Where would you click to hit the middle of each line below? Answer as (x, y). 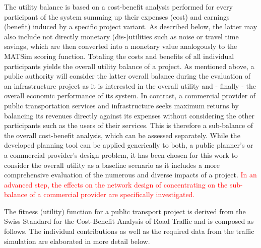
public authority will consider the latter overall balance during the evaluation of (127, 76)
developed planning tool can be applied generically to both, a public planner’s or (129, 145)
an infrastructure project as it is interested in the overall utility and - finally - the (130, 85)
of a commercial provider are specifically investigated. (112, 194)
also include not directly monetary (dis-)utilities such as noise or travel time (121, 36)
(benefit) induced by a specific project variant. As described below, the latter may (131, 26)
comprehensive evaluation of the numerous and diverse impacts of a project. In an (130, 175)
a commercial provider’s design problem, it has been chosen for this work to (121, 154)
